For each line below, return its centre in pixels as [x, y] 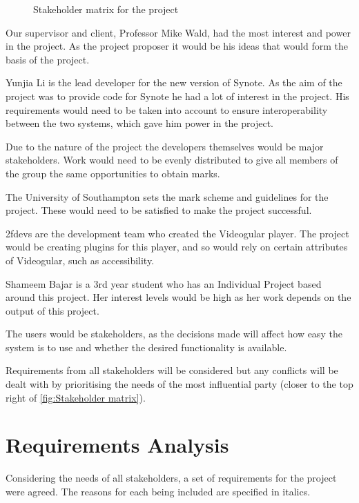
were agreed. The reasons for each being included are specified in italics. [158, 491]
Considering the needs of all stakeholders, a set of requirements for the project [171, 478]
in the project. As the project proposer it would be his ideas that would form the [177, 46]
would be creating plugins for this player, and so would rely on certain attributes [177, 247]
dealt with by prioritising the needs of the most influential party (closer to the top [179, 384]
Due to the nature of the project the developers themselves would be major [165, 146]
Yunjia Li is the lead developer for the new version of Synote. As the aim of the [174, 82]
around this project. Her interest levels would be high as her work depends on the [178, 297]
